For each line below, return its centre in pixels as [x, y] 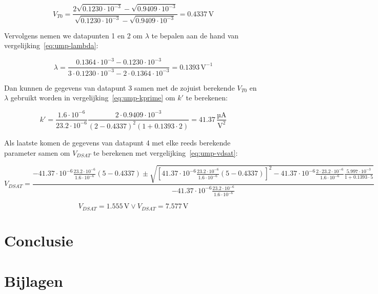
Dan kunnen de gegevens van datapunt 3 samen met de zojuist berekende [120, 87]
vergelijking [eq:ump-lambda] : [51, 45]
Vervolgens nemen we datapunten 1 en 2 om [73, 35]
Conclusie [39, 240]
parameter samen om [37, 152]
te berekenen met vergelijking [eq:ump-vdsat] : [165, 152]
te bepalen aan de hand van [195, 35]
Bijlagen [34, 280]
